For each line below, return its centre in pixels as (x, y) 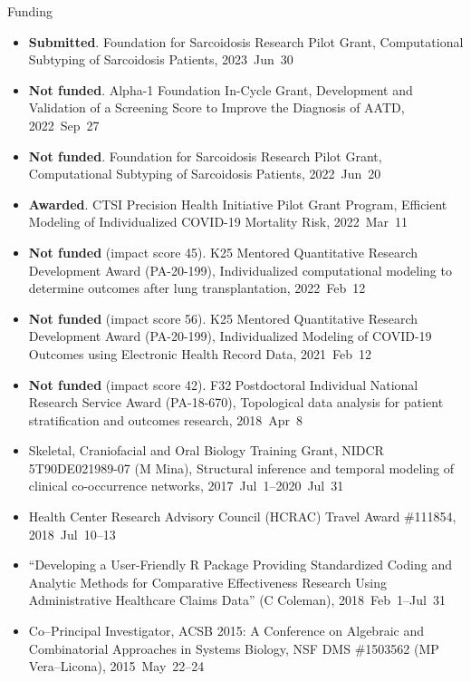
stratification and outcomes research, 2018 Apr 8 (165, 419)
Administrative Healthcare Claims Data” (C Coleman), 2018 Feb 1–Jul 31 (237, 600)
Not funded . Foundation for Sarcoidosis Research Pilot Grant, (205, 156)
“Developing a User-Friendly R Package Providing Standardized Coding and (240, 565)
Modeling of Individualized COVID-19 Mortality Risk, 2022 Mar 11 (218, 222)
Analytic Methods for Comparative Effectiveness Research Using (207, 582)
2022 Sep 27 (64, 125)
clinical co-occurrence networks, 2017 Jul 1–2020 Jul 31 (186, 486)
